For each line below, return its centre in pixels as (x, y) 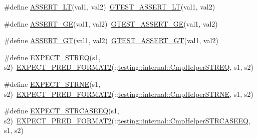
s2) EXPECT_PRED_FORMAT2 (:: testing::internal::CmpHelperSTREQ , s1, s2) (129, 67)
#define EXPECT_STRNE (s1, (52, 84)
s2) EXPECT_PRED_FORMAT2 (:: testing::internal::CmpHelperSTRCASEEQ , (127, 120)
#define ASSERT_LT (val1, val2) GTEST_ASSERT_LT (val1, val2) (110, 7)
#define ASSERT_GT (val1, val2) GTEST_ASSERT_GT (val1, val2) (111, 40)
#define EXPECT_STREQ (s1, (52, 57)
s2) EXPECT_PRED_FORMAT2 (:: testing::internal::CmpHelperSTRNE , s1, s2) (129, 94)
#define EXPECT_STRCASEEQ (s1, (62, 111)
